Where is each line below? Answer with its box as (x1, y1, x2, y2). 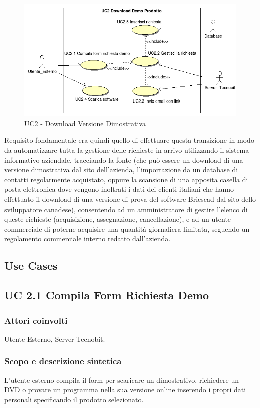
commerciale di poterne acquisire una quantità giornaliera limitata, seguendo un (4, 223, 250, 234)
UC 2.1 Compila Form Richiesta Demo (4, 287, 209, 303)
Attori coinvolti (4, 314, 68, 326)
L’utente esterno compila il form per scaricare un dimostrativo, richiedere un (4, 374, 239, 385)
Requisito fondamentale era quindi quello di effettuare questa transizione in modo (4, 135, 254, 145)
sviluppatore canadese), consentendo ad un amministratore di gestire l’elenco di (4, 203, 248, 214)
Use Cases (4, 258, 58, 273)
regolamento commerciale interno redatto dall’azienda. (4, 233, 171, 244)
